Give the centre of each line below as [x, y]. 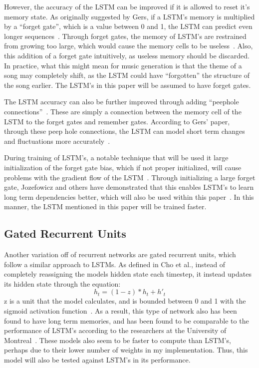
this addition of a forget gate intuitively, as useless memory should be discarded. [127, 55]
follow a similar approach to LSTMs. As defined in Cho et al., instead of [115, 264]
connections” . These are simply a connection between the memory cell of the [123, 111]
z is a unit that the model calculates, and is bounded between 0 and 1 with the [125, 301]
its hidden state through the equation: [62, 283]
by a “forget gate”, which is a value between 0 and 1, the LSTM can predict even [128, 26]
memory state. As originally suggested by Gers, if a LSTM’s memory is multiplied [129, 16]
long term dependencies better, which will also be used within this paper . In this [129, 196]
